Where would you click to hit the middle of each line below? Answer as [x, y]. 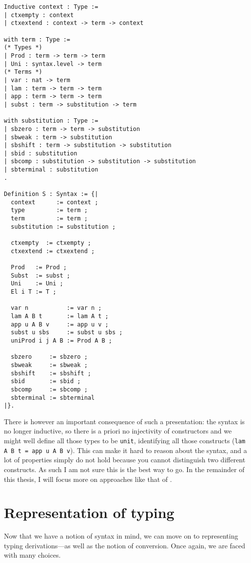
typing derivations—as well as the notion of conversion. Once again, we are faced [125, 545]
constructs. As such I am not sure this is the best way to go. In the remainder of [124, 469]
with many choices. [32, 555]
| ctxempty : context [39, 15]
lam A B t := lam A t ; [60, 316]
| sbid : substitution [41, 153]
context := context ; [55, 202]
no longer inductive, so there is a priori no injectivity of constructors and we [118, 431]
